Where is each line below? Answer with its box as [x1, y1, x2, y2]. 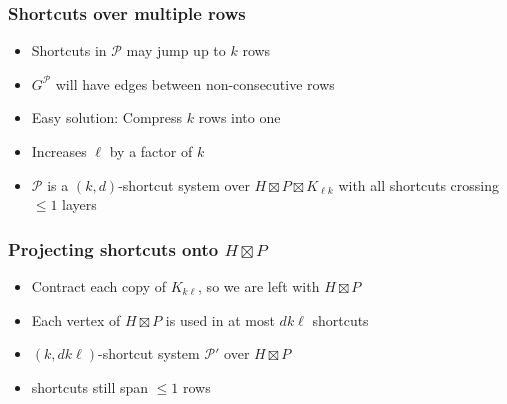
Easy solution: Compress [31, 107, 183, 128]
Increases [31, 141, 87, 161]
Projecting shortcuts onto [8, 236, 219, 261]
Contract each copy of [31, 276, 166, 296]
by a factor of [109, 141, 193, 161]
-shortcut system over [118, 174, 250, 195]
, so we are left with [198, 276, 320, 296]
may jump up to [126, 40, 226, 61]
